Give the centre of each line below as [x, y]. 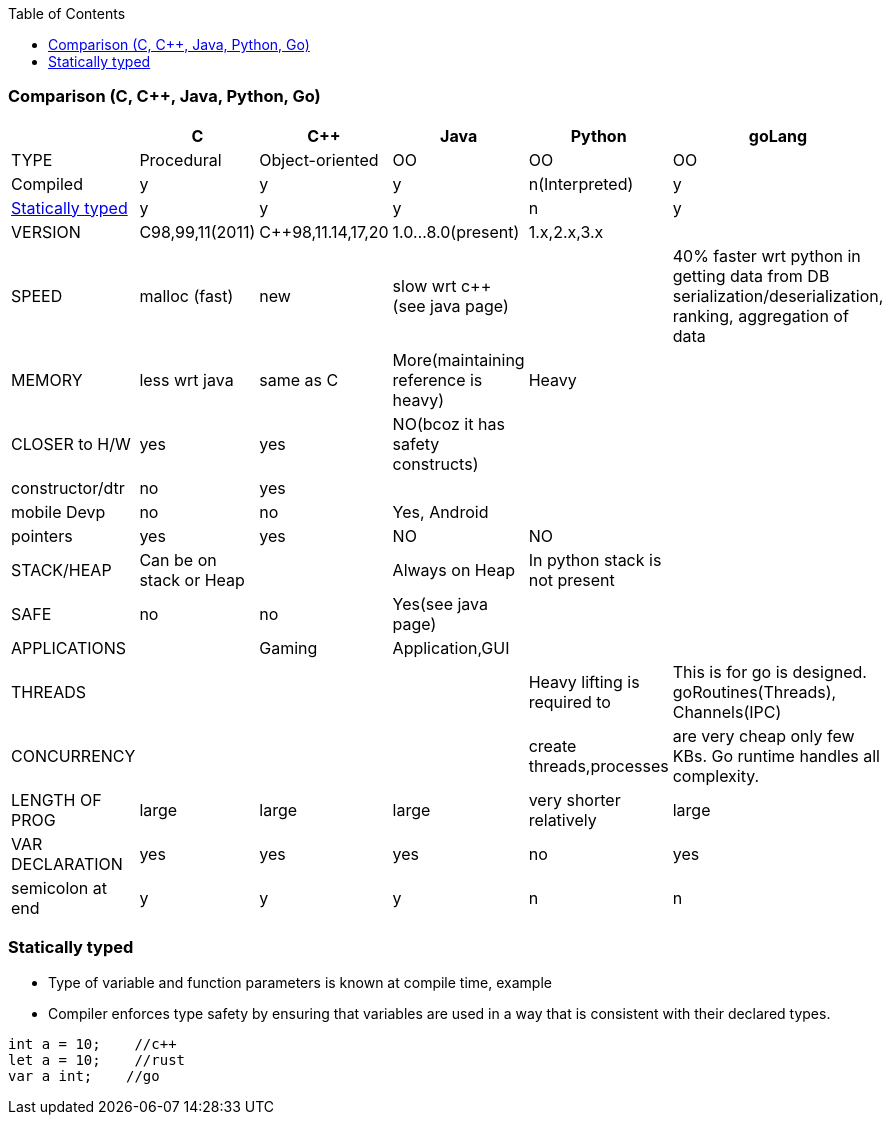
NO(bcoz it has [448, 423]
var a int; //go [84, 1075]
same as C [299, 379]
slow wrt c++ [442, 285]
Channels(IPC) [727, 711]
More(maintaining [458, 359]
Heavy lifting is [584, 681]
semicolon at [59, 887]
